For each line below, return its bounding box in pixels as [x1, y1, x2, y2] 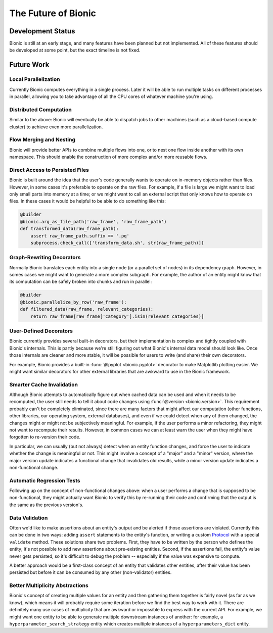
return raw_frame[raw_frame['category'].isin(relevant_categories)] [30, 313, 204, 319]
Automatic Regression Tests [9, 477, 80, 484]
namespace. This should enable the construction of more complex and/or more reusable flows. [9, 154, 207, 160]
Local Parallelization [9, 76, 60, 83]
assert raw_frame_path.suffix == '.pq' [30, 233, 130, 238]
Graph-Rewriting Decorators [9, 254, 81, 261]
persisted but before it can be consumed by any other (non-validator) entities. [9, 569, 172, 575]
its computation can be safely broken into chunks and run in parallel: [9, 278, 152, 285]
